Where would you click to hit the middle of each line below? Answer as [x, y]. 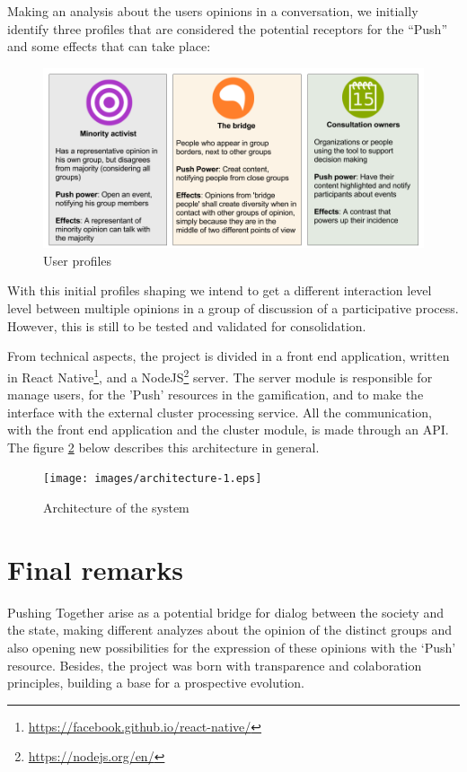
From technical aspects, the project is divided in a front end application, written [229, 356]
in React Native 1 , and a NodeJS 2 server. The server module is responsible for [220, 375]
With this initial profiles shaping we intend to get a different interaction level [220, 290]
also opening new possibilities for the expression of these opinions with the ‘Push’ [232, 648]
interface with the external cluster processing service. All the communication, [220, 412]
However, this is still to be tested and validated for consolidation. [187, 325]
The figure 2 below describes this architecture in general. [163, 447]
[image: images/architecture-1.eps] [153, 479]
